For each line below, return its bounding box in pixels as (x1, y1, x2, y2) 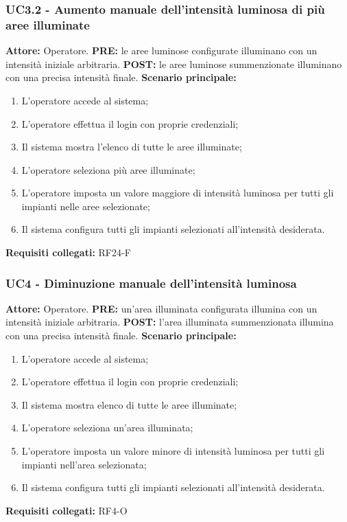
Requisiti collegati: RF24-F (5, 245, 131, 260)
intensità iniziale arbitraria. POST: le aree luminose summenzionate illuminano (5, 56, 342, 71)
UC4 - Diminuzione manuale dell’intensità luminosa (5, 274, 297, 291)
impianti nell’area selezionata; (21, 457, 147, 471)
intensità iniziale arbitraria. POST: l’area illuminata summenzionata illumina (5, 315, 334, 329)
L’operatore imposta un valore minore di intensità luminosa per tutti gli (21, 444, 325, 458)
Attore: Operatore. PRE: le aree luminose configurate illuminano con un (5, 43, 318, 58)
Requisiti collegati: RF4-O (5, 503, 128, 517)
